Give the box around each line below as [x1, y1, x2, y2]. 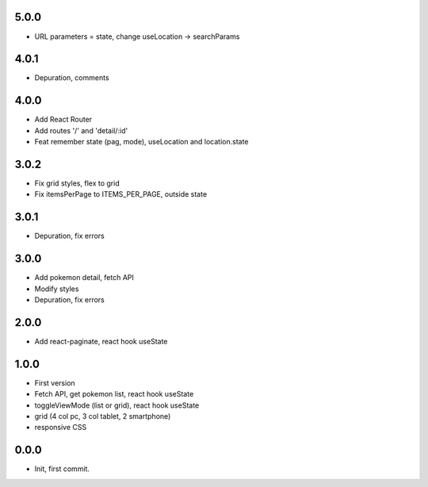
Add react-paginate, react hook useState [34, 336, 168, 346]
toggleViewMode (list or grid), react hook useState [34, 401, 200, 410]
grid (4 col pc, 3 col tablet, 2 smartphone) [34, 411, 171, 420]
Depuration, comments [34, 73, 110, 82]
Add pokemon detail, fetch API [34, 273, 135, 282]
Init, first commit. [34, 464, 90, 474]
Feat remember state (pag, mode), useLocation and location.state [34, 137, 249, 147]
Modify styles [34, 284, 79, 293]
